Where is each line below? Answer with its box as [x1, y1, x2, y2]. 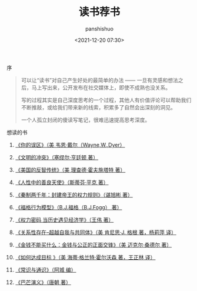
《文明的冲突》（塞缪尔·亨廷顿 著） [15, 153, 99, 160]
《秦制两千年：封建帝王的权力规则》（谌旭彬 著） [15, 191, 133, 198]
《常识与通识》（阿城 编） [15, 266, 76, 273]
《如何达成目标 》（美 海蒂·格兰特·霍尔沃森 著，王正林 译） [15, 253, 156, 260]
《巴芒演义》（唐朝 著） [15, 279, 71, 286]
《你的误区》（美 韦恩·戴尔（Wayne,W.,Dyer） [15, 141, 125, 148]
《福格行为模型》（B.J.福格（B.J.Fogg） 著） [15, 203, 122, 210]
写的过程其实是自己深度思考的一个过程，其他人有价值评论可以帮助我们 [21, 96, 192, 103]
